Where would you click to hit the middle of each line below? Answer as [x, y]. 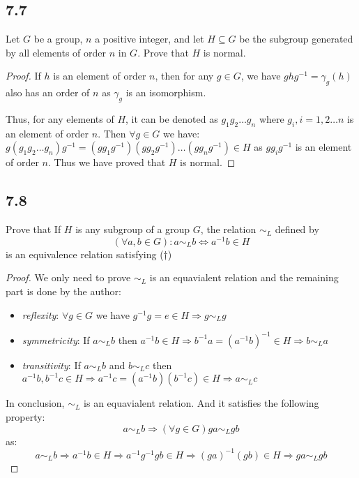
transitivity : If [51, 365]
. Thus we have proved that [107, 162]
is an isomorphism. [166, 92]
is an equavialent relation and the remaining [244, 277]
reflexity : [40, 314]
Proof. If [23, 76]
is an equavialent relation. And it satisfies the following [201, 403]
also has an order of [48, 92]
